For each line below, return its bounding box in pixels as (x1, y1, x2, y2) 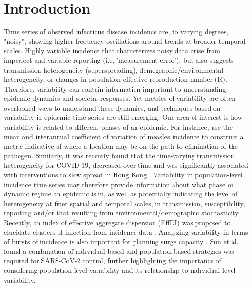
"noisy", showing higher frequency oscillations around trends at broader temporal (4, 36, 246, 46)
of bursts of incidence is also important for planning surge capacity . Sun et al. (4, 236, 239, 247)
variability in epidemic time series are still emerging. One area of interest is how (4, 112, 243, 122)
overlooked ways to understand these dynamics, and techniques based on (4, 102, 221, 113)
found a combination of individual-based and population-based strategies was (4, 246, 234, 256)
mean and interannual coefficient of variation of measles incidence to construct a (4, 131, 244, 141)
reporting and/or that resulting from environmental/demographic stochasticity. (4, 208, 240, 218)
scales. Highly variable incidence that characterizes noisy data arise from (4, 45, 220, 56)
